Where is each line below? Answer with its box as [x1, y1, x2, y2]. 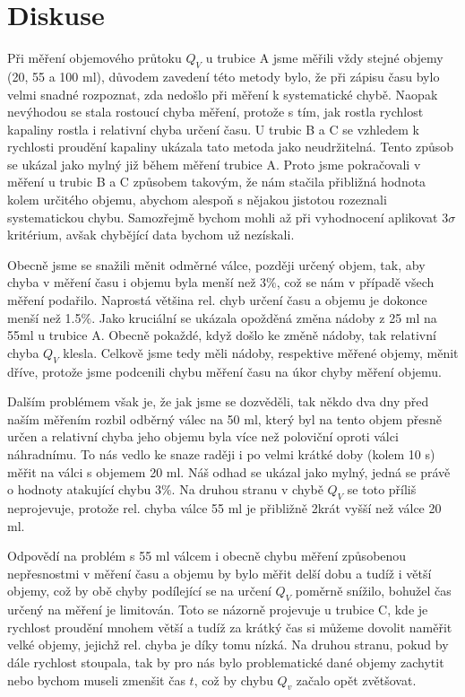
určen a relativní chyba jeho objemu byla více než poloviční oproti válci [7, 427, 399, 446]
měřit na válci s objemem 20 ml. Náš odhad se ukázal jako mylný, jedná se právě [7, 462, 451, 481]
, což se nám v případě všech [276, 273, 435, 292]
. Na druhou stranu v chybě [171, 480, 323, 499]
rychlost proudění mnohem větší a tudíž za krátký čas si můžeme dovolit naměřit [7, 617, 452, 636]
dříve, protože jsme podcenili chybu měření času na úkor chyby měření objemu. [7, 362, 442, 380]
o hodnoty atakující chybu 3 [7, 480, 161, 499]
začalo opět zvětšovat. [296, 670, 417, 689]
